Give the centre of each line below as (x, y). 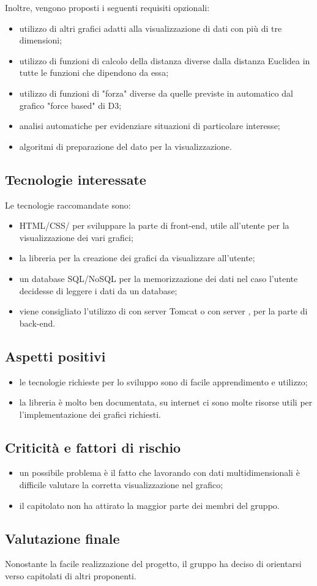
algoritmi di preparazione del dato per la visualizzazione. (125, 146)
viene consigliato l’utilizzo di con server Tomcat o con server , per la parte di (163, 311)
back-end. (37, 323)
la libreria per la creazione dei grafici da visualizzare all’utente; (137, 258)
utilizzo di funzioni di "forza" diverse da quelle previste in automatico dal (156, 93)
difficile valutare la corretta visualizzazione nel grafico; (121, 485)
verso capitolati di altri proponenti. (71, 576)
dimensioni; (41, 40)
